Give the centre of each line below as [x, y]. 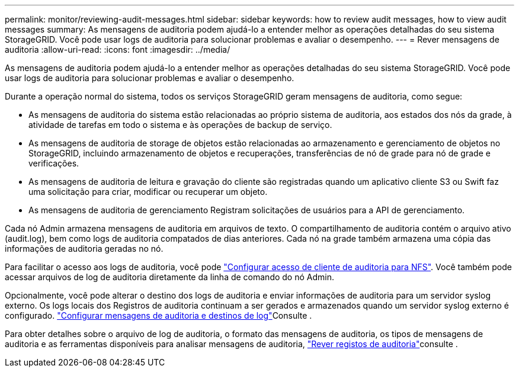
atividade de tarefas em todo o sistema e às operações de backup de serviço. [180, 125]
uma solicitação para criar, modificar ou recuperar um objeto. [148, 192]
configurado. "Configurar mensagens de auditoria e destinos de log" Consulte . [158, 315]
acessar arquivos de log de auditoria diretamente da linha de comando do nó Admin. [169, 277]
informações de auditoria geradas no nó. [84, 248]
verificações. [54, 163]
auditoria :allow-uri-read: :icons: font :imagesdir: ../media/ [118, 49]
